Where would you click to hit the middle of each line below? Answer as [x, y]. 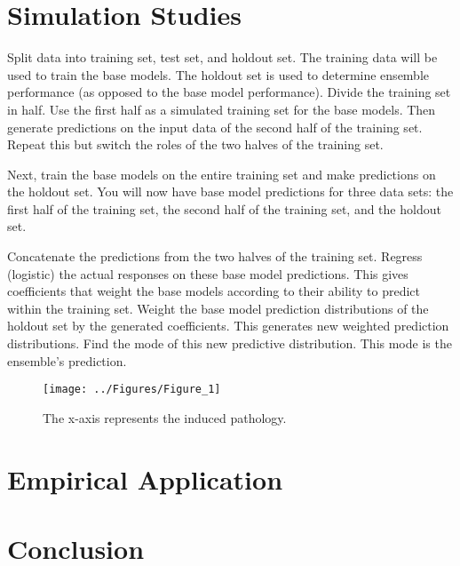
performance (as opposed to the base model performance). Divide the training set [229, 92]
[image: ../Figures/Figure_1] [132, 390]
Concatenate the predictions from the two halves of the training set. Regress [215, 256]
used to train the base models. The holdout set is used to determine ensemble [218, 74]
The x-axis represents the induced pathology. [165, 417]
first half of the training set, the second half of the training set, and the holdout [224, 208]
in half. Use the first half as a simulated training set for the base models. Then [222, 109]
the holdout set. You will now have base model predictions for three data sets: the [230, 191]
